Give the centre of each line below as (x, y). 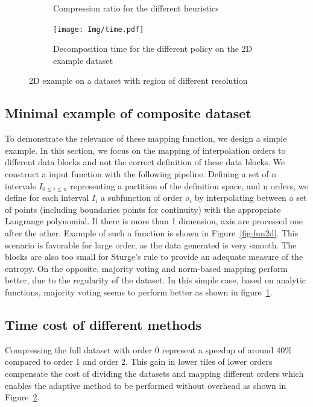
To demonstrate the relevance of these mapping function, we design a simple (146, 138)
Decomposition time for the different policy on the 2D (153, 49)
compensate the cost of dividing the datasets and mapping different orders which (154, 373)
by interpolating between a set (251, 197)
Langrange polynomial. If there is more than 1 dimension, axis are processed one (154, 221)
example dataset (83, 60)
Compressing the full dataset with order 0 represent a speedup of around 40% (148, 349)
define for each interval (47, 197)
